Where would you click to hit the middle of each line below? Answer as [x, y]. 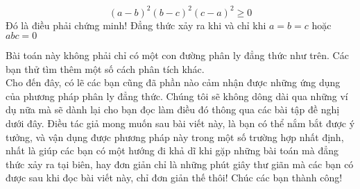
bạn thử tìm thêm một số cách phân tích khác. [105, 68]
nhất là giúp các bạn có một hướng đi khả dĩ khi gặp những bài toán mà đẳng [172, 150]
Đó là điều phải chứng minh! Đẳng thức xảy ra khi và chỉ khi [136, 25]
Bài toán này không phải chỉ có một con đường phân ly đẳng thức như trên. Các [177, 55]
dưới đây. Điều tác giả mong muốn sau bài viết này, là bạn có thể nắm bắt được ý [180, 123]
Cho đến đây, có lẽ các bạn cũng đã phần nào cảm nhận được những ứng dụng [173, 82]
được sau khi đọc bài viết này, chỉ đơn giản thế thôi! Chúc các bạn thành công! [174, 178]
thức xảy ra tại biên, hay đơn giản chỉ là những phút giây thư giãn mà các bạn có [180, 164]
